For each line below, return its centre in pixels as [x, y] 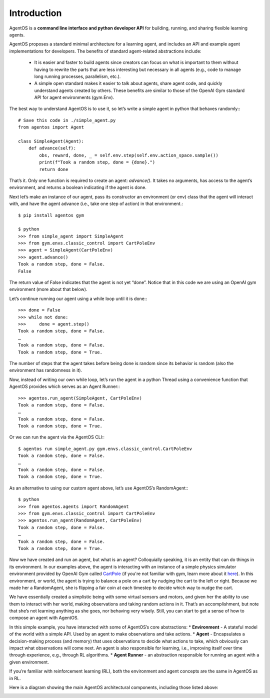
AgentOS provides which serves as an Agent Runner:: [64, 386]
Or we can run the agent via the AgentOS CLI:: [57, 437]
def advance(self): [52, 148]
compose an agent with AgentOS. [44, 618]
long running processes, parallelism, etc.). [77, 76]
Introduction [35, 13]
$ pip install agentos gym [51, 215]
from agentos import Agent [51, 127]
